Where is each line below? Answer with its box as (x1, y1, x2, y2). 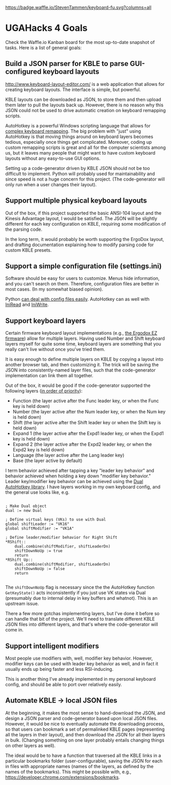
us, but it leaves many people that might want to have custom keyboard (5, 149, 156, 156)
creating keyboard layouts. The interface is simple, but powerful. (5, 86, 141, 93)
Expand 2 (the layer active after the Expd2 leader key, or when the (12, 441, 152, 447)
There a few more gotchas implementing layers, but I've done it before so (5, 610, 160, 617)
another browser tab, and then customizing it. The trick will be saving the (5, 362, 159, 368)
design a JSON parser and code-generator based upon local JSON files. (5, 715, 158, 721)
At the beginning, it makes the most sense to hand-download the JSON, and (5, 710, 165, 716)
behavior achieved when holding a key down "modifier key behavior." (5, 473, 151, 479)
